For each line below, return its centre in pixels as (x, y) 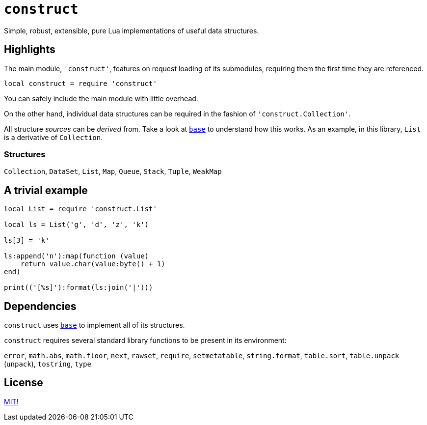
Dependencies (40, 306)
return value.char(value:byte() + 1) (93, 264)
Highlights (30, 50)
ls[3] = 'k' (27, 241)
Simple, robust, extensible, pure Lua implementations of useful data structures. (132, 30)
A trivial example (46, 190)
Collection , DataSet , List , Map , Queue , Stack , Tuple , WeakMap (113, 171)
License (24, 383)
